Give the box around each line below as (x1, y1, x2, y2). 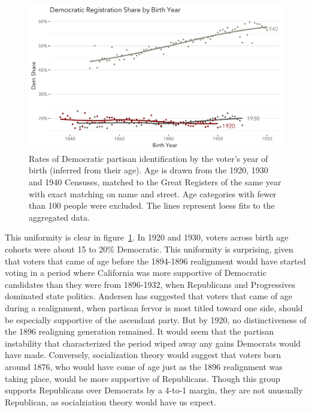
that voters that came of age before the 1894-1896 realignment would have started (5, 254, 306, 267)
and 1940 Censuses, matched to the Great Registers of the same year (29, 176, 281, 188)
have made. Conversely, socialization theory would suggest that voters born (5, 348, 281, 361)
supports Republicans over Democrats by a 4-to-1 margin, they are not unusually (5, 384, 303, 396)
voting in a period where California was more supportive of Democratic (5, 266, 266, 279)
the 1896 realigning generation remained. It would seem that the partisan (5, 325, 274, 338)
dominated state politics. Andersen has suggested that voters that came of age (5, 290, 293, 302)
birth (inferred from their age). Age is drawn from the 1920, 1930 (29, 164, 268, 176)
